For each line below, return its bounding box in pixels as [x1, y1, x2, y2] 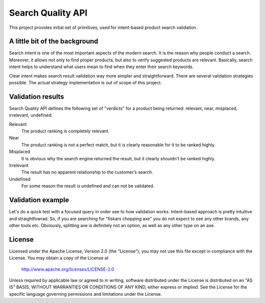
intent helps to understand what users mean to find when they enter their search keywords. [9, 64, 194, 70]
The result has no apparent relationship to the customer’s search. [21, 169, 154, 175]
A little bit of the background [9, 37, 98, 46]
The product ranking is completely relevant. [21, 128, 110, 134]
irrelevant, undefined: [9, 112, 53, 118]
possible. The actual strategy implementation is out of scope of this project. [9, 80, 162, 86]
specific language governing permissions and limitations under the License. [9, 291, 162, 297]
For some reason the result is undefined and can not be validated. [21, 183, 155, 189]
